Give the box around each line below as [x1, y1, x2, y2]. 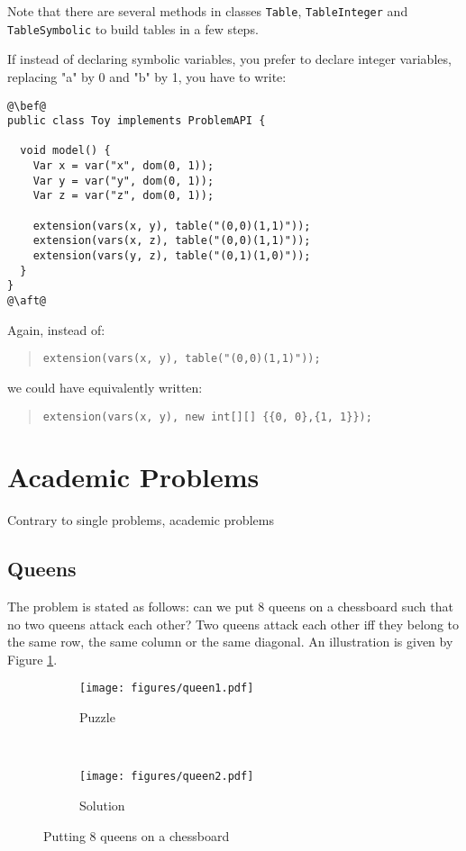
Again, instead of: [7, 320, 105, 339]
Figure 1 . [7, 649, 58, 668]
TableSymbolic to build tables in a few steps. [7, 19, 259, 38]
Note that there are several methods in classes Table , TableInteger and [7, 2, 408, 20]
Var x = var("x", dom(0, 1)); [32, 159, 215, 173]
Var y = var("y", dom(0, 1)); [32, 174, 215, 187]
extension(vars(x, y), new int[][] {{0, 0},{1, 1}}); [42, 410, 372, 423]
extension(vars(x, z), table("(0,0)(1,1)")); [32, 234, 311, 248]
